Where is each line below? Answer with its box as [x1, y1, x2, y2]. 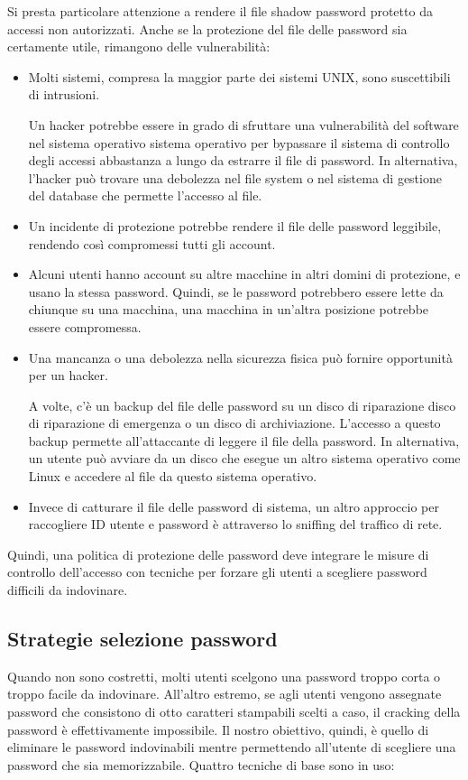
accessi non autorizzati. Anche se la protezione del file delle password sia [7, 19, 408, 38]
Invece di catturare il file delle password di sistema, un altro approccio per [28, 497, 439, 515]
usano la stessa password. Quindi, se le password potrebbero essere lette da [28, 282, 444, 301]
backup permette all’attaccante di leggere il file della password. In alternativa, [28, 431, 460, 450]
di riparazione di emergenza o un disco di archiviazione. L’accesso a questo [28, 413, 441, 432]
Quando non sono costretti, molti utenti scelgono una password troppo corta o [7, 666, 441, 685]
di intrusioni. [28, 85, 100, 104]
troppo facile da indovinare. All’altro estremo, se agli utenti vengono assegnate [7, 684, 442, 703]
